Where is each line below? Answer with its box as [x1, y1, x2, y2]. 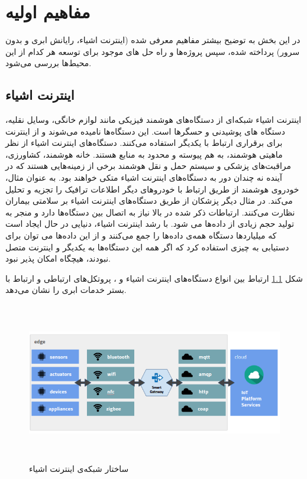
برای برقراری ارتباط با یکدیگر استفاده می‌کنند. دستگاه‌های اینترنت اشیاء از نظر [5, 136, 283, 149]
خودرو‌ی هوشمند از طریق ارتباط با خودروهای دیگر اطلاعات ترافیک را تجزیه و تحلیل [5, 183, 299, 195]
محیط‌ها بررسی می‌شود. [5, 57, 92, 69]
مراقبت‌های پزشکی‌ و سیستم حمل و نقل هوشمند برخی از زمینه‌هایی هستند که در [5, 159, 292, 172]
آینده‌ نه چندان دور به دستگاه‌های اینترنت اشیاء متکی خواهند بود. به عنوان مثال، [5, 171, 282, 184]
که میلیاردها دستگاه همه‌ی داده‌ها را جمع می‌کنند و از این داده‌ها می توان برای [5, 229, 277, 242]
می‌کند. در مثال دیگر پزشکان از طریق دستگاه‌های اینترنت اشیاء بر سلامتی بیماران [5, 194, 293, 207]
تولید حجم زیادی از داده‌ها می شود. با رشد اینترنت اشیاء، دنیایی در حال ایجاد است [5, 217, 295, 230]
